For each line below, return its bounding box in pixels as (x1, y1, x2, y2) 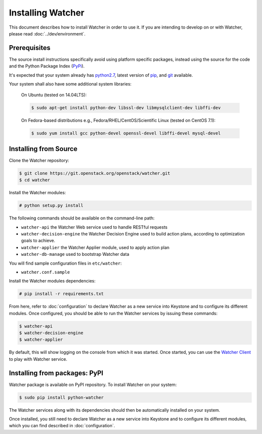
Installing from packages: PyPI (9, 369, 104, 377)
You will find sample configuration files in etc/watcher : (9, 260, 122, 266)
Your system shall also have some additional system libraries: (9, 81, 132, 87)
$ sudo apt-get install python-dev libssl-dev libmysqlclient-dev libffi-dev (31, 105, 221, 111)
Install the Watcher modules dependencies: (9, 278, 96, 284)
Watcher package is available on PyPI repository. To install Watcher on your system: (9, 382, 177, 387)
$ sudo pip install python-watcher (19, 395, 104, 400)
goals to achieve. (21, 238, 55, 244)
